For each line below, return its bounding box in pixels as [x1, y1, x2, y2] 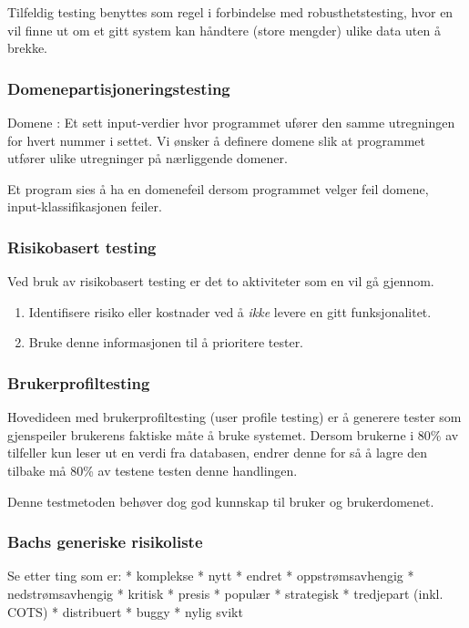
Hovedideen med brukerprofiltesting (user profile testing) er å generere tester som [7, 407, 462, 427]
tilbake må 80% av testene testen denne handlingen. [7, 460, 298, 479]
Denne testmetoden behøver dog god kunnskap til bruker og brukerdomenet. [7, 491, 434, 510]
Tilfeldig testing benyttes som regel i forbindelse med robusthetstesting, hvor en [7, 3, 454, 21]
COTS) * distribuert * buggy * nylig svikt [7, 602, 243, 621]
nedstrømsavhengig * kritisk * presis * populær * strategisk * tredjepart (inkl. [7, 583, 444, 602]
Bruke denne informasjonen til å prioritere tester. [28, 333, 304, 352]
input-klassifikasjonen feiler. [7, 197, 162, 216]
